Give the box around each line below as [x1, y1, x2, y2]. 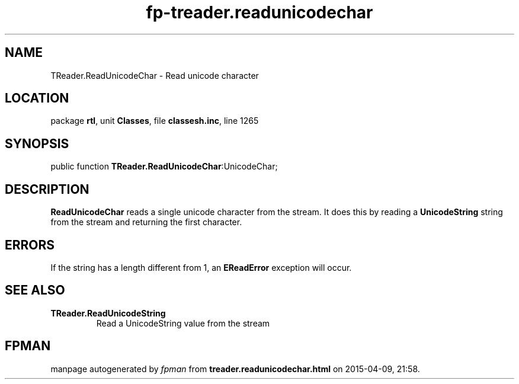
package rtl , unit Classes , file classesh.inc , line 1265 [50, 116, 259, 126]
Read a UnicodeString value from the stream [96, 318, 270, 328]
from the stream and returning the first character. [50, 217, 242, 228]
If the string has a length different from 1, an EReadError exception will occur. [50, 262, 352, 273]
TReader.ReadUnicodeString [50, 308, 166, 318]
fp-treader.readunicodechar [146, 2, 373, 23]
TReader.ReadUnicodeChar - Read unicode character [50, 70, 259, 81]
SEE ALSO [5, 283, 65, 298]
